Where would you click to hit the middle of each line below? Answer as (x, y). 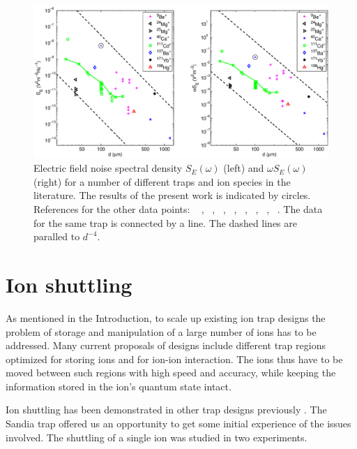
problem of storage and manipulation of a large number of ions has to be (161, 331)
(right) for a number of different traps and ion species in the (162, 181)
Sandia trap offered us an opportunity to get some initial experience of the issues (178, 424)
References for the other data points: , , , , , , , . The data (178, 209)
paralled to (57, 236)
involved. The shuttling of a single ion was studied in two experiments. (157, 437)
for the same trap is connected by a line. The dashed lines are (165, 222)
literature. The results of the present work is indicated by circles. (172, 195)
